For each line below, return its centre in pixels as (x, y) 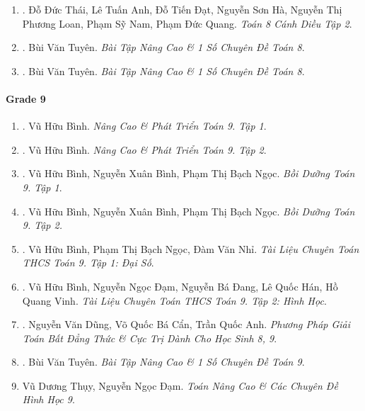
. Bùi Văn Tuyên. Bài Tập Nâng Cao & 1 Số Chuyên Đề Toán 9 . (163, 362)
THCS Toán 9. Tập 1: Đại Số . (88, 263)
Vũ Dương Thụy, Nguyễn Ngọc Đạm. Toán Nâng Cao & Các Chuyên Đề (180, 385)
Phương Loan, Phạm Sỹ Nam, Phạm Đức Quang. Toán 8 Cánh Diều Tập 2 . (187, 23)
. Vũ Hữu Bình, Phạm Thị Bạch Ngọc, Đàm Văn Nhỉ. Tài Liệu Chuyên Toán (191, 248)
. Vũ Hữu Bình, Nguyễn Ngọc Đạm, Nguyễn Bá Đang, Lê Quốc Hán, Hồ (180, 286)
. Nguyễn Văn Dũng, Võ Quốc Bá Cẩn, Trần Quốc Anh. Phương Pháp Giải (186, 324)
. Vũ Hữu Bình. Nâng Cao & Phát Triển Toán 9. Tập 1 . (144, 126)
